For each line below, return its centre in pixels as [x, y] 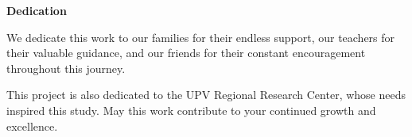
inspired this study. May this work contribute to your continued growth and [191, 110]
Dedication [37, 10]
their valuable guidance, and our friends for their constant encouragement [186, 53]
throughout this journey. [66, 68]
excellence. [32, 126]
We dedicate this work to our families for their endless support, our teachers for [201, 37]
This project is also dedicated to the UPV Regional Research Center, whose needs [206, 95]
